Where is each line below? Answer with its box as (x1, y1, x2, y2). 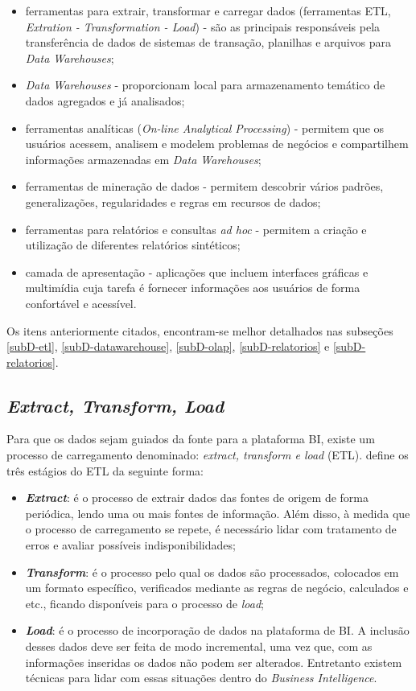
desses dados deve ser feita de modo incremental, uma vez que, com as (25, 638, 373, 655)
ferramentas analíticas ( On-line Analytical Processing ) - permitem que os (25, 119, 385, 136)
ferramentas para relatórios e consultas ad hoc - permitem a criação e (25, 220, 367, 237)
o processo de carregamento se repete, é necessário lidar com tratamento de (25, 520, 397, 537)
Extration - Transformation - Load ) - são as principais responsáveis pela (25, 18, 381, 35)
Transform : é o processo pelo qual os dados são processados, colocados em (25, 563, 399, 580)
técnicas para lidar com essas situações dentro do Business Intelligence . (25, 669, 377, 686)
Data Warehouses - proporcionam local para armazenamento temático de (25, 76, 385, 93)
